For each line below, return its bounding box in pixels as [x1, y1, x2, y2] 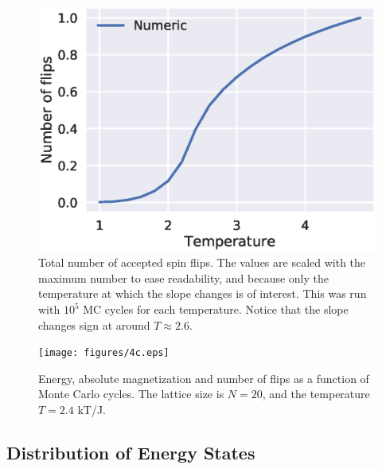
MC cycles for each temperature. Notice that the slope [83, 301, 349, 318]
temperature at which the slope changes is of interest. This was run [38, 285, 367, 302]
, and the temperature [262, 385, 370, 402]
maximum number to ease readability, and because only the [38, 269, 329, 286]
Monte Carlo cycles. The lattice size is [38, 385, 224, 402]
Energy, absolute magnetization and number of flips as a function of [38, 369, 369, 386]
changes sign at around [38, 316, 150, 333]
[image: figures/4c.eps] [38, 347, 170, 359]
